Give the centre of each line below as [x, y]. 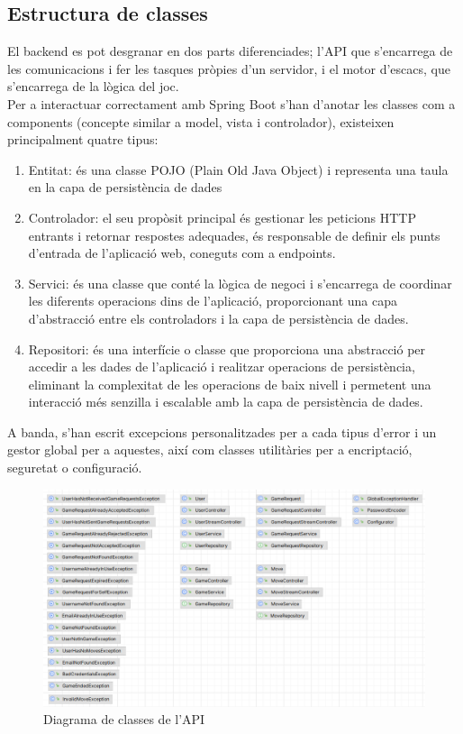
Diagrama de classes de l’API [124, 719]
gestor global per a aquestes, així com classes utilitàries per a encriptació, [210, 450]
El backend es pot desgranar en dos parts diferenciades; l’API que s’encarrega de [230, 51]
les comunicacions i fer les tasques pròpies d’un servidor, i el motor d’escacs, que [229, 68]
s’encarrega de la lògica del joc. [93, 86]
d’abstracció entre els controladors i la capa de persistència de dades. [218, 318]
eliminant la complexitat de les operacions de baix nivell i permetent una [230, 384]
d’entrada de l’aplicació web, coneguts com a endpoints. [182, 253]
